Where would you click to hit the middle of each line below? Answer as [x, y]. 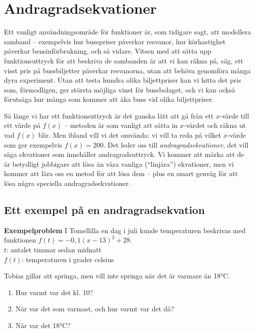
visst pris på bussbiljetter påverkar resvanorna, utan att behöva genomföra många [127, 70]
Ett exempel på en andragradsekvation [104, 210]
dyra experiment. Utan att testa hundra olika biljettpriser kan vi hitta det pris [123, 80]
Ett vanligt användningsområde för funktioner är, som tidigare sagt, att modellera [127, 32]
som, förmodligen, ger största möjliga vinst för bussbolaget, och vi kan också [120, 89]
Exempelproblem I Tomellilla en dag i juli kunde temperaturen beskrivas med [125, 230]
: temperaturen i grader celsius [68, 259]
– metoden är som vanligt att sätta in [121, 125]
